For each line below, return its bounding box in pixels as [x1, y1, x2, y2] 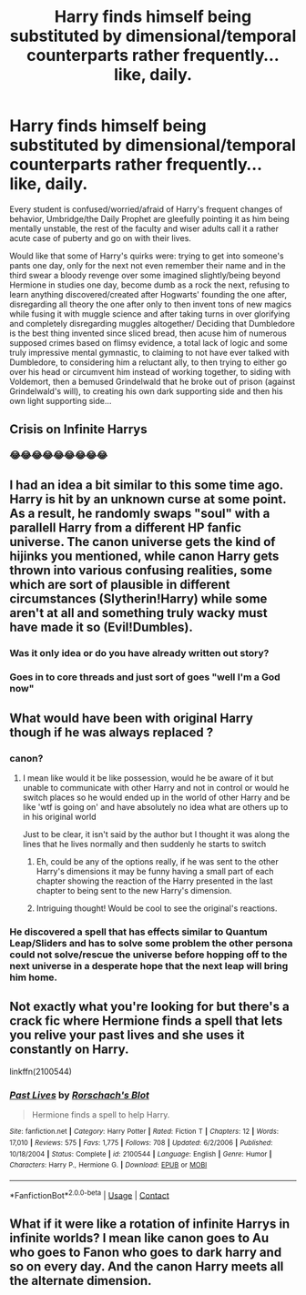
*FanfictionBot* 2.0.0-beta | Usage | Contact [9, 1188, 170, 1200]
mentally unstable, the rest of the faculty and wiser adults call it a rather [9, 223, 280, 234]
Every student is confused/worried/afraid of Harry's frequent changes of [9, 203, 283, 215]
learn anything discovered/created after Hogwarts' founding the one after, [9, 288, 287, 299]
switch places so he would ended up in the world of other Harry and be [22, 792, 291, 803]
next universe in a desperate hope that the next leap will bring [9, 960, 289, 973]
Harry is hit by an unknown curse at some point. [9, 491, 287, 507]
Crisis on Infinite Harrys [9, 421, 148, 438]
